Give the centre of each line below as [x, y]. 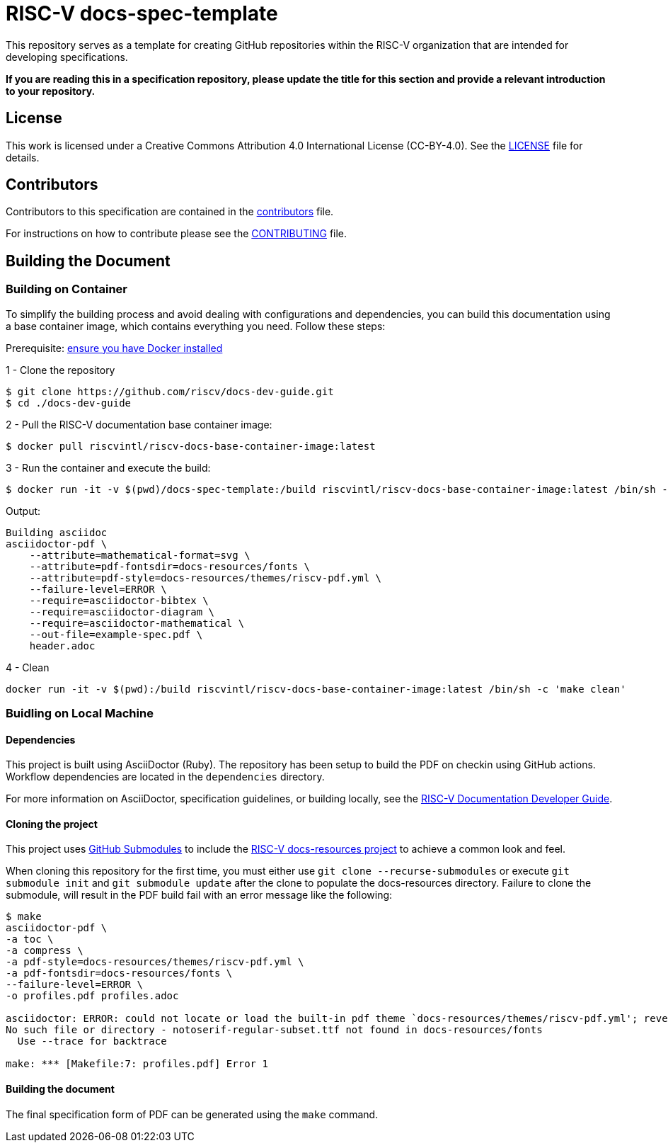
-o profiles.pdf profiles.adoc [92, 996]
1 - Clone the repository [61, 370]
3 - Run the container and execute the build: [108, 467]
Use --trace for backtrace [92, 1041]
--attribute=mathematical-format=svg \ [140, 555]
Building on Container [67, 289]
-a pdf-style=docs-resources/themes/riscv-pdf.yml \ [155, 962]
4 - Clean [28, 667]
